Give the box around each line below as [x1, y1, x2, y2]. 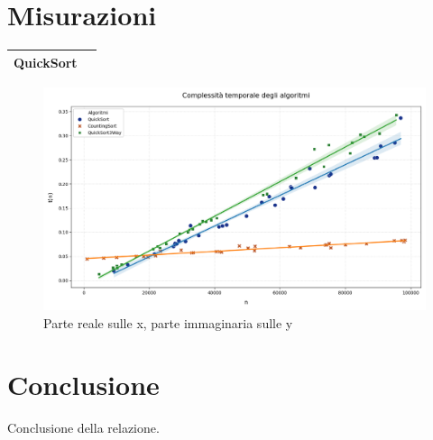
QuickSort [14, 52, 78, 71]
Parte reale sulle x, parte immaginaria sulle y [43, 313, 293, 332]
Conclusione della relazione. [7, 418, 160, 437]
